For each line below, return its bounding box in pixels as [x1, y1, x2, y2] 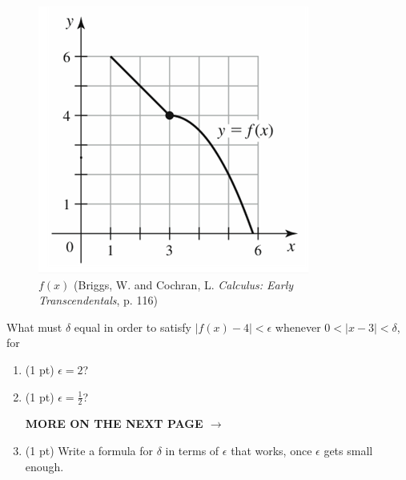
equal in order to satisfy [74, 318, 191, 335]
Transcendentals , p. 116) [38, 292, 158, 309]
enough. [25, 458, 64, 474]
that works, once [231, 442, 312, 458]
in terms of [165, 442, 219, 458]
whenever [275, 318, 321, 335]
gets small [324, 442, 373, 458]
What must [6, 318, 62, 335]
